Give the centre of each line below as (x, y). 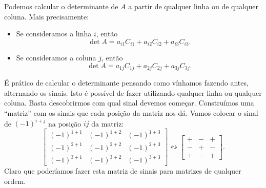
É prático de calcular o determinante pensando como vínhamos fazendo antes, (126, 83)
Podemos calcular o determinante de (61, 6)
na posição (65, 123)
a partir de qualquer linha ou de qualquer (193, 6)
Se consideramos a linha (54, 34)
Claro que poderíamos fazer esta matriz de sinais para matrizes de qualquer (123, 171)
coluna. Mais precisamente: (47, 16)
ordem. (15, 181)
